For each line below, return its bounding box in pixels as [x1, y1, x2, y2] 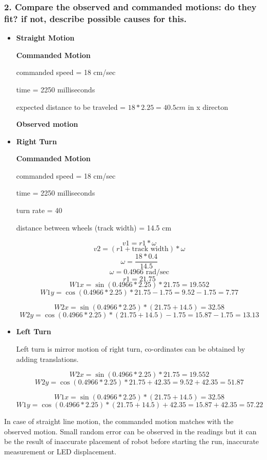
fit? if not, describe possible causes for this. [4, 12, 187, 25]
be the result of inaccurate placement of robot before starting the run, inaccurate [4, 436, 259, 447]
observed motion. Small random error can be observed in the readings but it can [4, 426, 257, 436]
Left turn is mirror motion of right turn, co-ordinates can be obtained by [16, 343, 245, 354]
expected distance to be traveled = [16, 101, 126, 112]
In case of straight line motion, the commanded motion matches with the [4, 416, 234, 427]
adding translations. [16, 353, 79, 364]
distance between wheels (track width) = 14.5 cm [16, 222, 172, 233]
